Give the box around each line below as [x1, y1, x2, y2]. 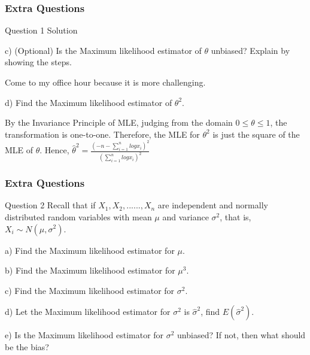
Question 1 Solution [5, 24, 78, 37]
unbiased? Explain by [211, 44, 290, 56]
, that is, [220, 210, 251, 223]
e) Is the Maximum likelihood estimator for [5, 329, 164, 341]
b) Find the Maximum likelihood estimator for [5, 264, 175, 277]
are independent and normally [157, 199, 268, 211]
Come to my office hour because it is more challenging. [5, 76, 206, 88]
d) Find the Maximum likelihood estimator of [5, 96, 172, 108]
